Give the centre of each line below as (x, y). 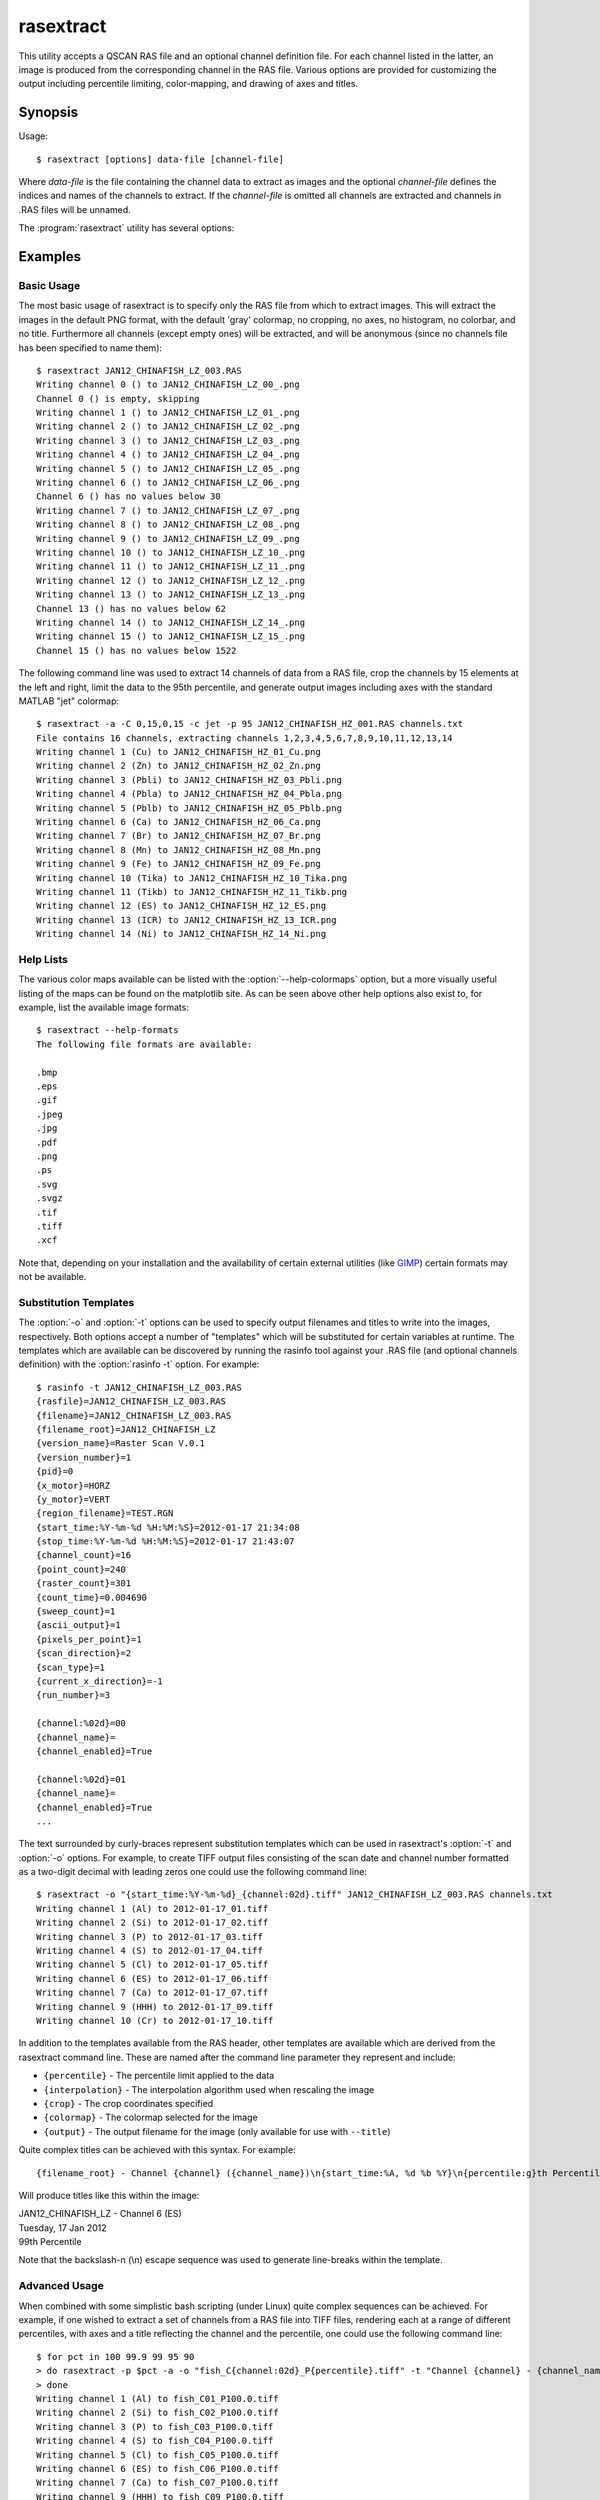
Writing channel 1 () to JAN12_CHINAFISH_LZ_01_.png (168, 413)
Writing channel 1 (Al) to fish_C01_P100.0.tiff (157, 2398)
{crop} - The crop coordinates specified (128, 2103)
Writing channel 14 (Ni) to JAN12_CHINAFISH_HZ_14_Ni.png (181, 934)
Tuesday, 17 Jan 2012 (62, 2227)
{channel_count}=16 (84, 1555)
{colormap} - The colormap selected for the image (151, 2117)
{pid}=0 (55, 1471)
